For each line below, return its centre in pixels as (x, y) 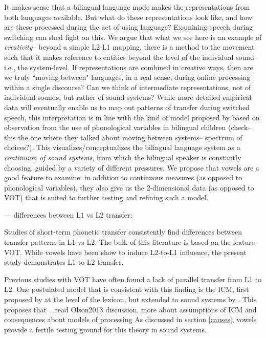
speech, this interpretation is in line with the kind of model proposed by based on (132, 117)
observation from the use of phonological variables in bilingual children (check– (128, 127)
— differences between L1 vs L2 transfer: (68, 214)
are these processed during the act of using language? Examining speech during (129, 27)
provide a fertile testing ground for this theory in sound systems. (105, 329)
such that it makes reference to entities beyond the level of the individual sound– (131, 57)
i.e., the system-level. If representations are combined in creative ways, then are (129, 67)
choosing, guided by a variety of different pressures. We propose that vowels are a (132, 167)
